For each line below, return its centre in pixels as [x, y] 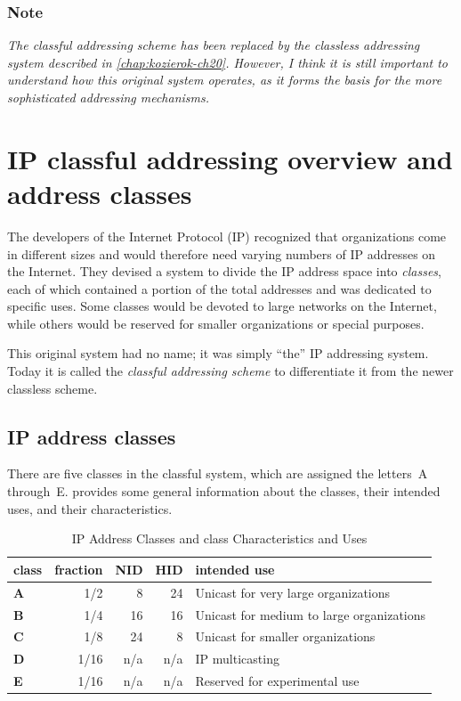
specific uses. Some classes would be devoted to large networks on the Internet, [222, 306]
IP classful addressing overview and [230, 158]
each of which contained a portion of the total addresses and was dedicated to [219, 288]
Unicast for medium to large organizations [311, 614]
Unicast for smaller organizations [285, 636]
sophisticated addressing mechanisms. [109, 97]
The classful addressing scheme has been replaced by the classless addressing [214, 45]
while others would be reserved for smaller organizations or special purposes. [216, 323]
